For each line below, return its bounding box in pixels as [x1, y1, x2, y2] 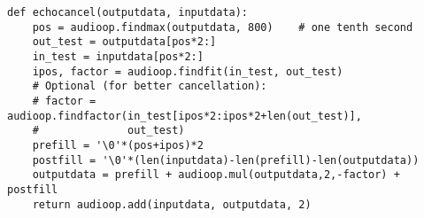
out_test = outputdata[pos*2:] [32, 35, 217, 49]
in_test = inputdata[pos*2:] [32, 50, 204, 63]
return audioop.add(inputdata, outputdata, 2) [32, 198, 312, 211]
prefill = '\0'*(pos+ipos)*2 [32, 138, 204, 152]
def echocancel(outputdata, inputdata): [7, 6, 249, 19]
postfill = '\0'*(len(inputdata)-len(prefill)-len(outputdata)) [32, 153, 420, 167]
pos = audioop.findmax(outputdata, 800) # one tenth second [32, 20, 413, 34]
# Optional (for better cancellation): [32, 80, 267, 93]
